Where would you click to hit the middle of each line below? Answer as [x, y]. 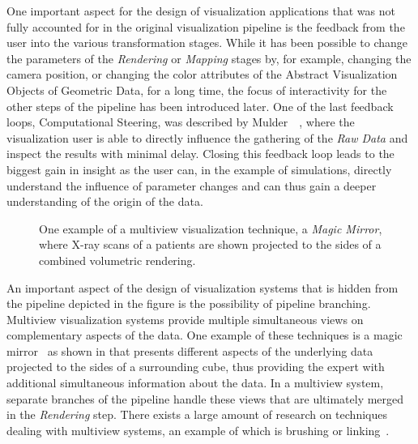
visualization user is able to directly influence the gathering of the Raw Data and [207, 137]
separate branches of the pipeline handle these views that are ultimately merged [205, 398]
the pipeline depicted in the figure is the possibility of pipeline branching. [189, 303]
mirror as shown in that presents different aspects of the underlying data [190, 350]
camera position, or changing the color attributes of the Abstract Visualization [202, 74]
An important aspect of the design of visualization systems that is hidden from [203, 287]
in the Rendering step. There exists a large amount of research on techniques [197, 414]
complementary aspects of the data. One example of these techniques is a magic [205, 335]
